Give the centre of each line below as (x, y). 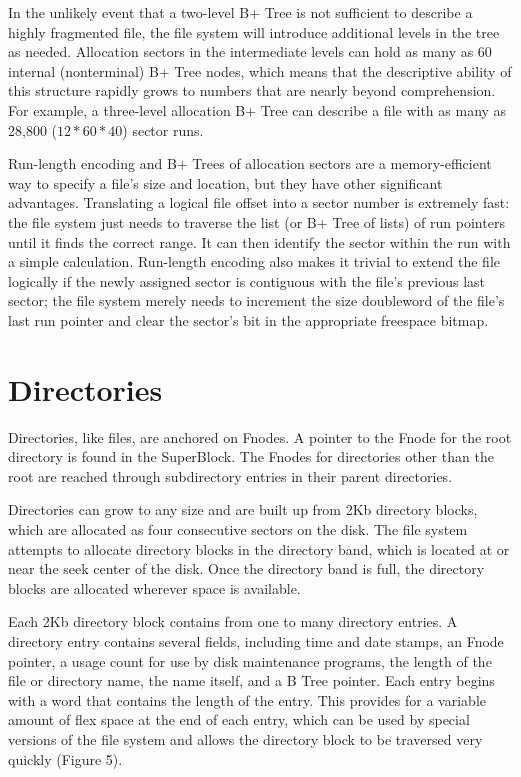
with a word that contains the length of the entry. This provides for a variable (247, 699)
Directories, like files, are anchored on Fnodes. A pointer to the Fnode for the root (260, 436)
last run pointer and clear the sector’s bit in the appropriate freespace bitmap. (248, 319)
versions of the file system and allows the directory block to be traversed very (245, 738)
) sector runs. (163, 129)
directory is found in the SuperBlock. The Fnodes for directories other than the (251, 456)
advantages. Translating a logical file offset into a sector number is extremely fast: (259, 202)
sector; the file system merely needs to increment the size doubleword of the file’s (256, 300)
